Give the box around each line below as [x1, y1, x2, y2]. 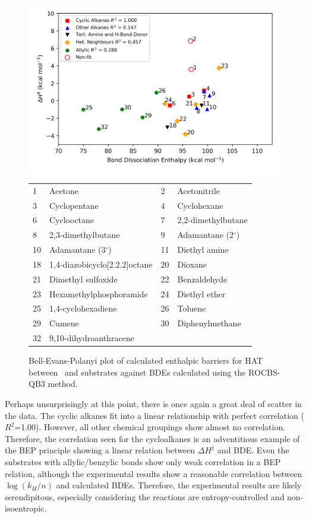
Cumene [49, 317, 79, 329]
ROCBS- [248, 366, 280, 378]
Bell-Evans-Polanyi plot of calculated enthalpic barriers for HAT [29, 354, 263, 367]
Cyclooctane [49, 214, 94, 226]
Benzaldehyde [177, 272, 228, 285]
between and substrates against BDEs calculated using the [29, 366, 246, 378]
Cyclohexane [177, 199, 223, 211]
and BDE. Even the [217, 444, 289, 456]
